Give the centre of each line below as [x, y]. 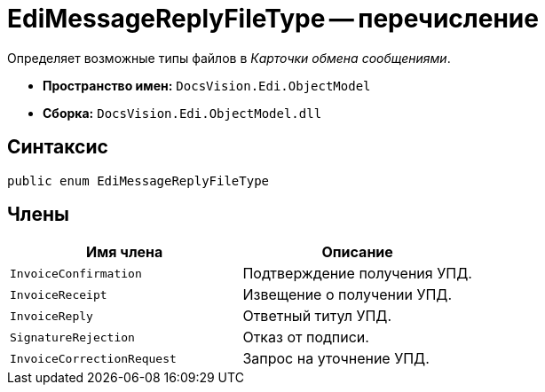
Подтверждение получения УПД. [357, 274]
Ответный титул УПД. [317, 316]
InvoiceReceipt [59, 294]
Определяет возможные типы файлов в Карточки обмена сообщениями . [229, 58]
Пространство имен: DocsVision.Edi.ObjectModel [207, 85]
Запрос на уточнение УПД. [336, 359]
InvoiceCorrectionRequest [93, 358]
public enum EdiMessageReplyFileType [138, 180]
